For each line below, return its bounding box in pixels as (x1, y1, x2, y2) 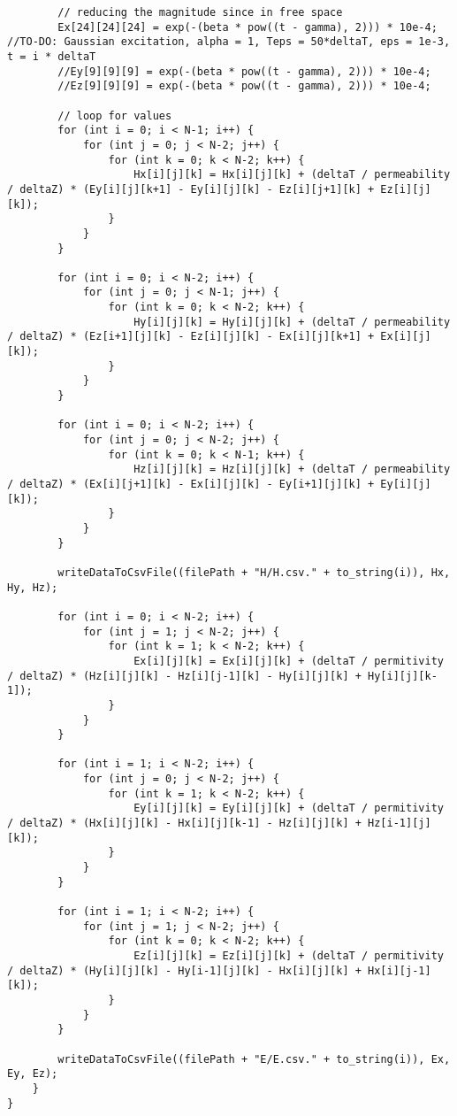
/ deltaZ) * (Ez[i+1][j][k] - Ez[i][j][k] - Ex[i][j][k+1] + (7, 330, 375, 343)
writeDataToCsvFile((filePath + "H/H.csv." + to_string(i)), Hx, (57, 566, 451, 579)
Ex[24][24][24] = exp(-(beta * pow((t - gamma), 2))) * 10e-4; (57, 20, 438, 34)
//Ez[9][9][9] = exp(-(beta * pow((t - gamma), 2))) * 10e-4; (57, 80, 431, 93)
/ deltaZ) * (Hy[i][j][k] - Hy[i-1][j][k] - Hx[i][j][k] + (7, 964, 362, 977)
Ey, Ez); (7, 1067, 58, 1081)
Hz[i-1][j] (368, 817, 431, 830)
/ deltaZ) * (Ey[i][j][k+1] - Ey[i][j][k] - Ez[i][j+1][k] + (7, 182, 375, 196)
